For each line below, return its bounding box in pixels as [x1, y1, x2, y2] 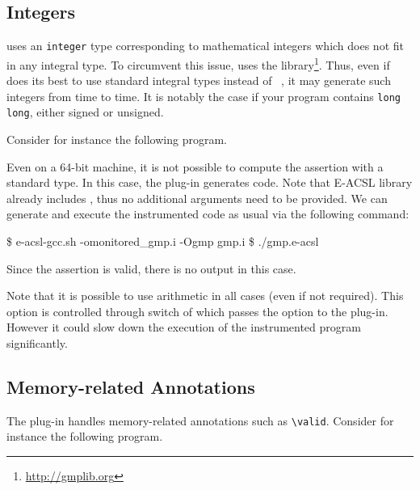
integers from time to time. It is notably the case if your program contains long [6, 87, 401, 104]
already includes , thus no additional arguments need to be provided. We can [6, 189, 388, 206]
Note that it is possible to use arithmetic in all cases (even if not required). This [6, 287, 404, 304]
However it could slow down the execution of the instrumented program [6, 319, 361, 336]
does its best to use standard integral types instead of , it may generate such [6, 72, 391, 89]
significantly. [6, 334, 68, 351]
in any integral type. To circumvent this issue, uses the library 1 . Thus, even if [6, 53, 390, 73]
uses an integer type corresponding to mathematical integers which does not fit [6, 37, 404, 54]
